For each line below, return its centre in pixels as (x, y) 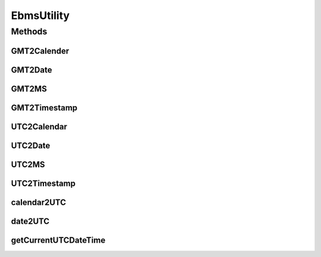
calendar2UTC (39, 202)
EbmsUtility (40, 15)
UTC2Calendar (39, 127)
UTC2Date (31, 145)
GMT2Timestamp (44, 108)
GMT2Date (32, 70)
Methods (29, 31)
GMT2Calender (40, 51)
